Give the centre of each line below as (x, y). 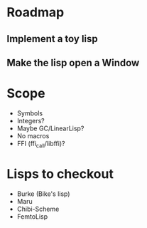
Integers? (31, 120)
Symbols (30, 113)
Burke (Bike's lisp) (43, 194)
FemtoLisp (32, 216)
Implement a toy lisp (53, 39)
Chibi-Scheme (38, 209)
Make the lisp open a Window (73, 62)
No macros (33, 135)
